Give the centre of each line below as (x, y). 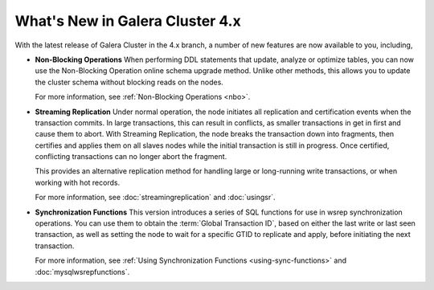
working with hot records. (78, 182)
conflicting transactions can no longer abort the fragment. (131, 157)
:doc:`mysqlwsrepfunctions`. (82, 272)
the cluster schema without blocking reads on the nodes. (129, 82)
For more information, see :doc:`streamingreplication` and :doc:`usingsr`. (156, 198)
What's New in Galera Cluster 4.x (128, 21)
